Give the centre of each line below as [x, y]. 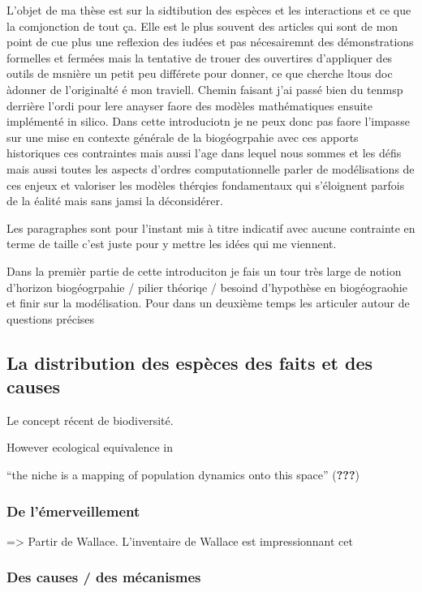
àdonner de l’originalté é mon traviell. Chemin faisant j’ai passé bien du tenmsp [205, 89]
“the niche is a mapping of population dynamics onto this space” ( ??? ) [183, 475]
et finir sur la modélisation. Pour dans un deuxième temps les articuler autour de [208, 303]
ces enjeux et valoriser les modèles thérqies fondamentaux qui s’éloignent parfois [206, 184]
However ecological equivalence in [90, 447]
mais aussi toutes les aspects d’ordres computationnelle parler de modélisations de [211, 168]
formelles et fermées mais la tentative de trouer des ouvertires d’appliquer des [200, 57]
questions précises [51, 318]
